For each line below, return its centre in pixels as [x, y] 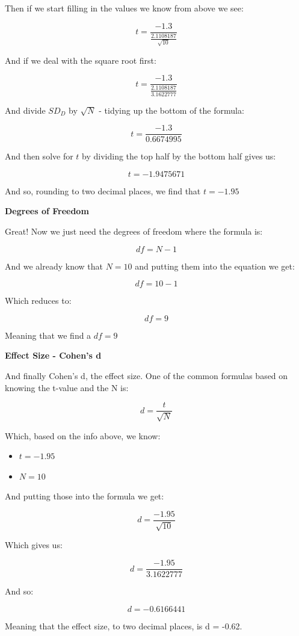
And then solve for [39, 156]
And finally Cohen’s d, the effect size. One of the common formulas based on [146, 375]
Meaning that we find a [48, 335]
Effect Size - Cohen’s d [53, 355]
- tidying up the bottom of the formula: [171, 110]
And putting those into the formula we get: [85, 496]
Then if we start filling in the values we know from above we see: [124, 8]
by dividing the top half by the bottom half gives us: [179, 156]
